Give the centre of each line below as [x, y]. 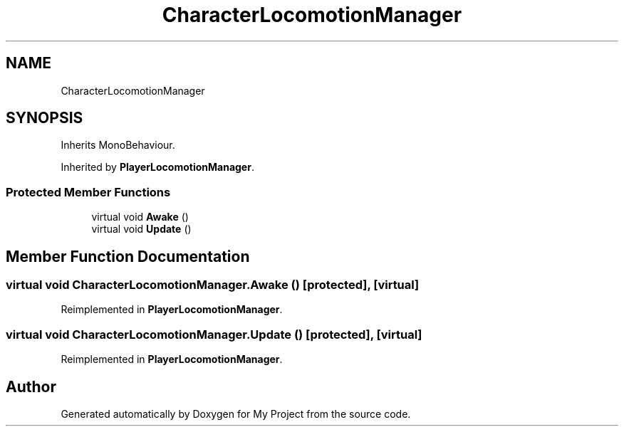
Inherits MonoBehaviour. [118, 145]
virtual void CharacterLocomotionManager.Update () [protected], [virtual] [214, 334]
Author [31, 386]
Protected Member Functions [88, 192]
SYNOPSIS [45, 118]
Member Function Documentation [128, 256]
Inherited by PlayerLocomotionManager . [157, 167]
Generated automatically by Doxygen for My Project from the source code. [236, 414]
